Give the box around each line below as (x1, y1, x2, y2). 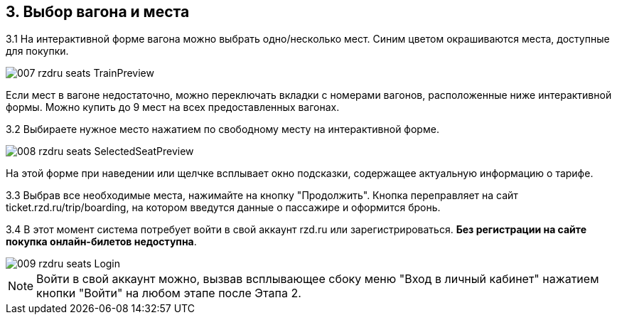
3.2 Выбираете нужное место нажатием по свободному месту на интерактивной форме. (6, 123, 439, 136)
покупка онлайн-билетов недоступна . (6, 235, 197, 248)
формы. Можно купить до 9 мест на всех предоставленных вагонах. (6, 101, 340, 114)
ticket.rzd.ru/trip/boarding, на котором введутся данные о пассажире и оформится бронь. (6, 201, 441, 214)
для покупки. (6, 45, 69, 58)
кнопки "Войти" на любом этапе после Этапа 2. (36, 286, 301, 301)
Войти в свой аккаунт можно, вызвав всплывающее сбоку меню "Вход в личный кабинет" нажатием (36, 272, 599, 287)
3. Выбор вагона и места (6, 3, 190, 21)
